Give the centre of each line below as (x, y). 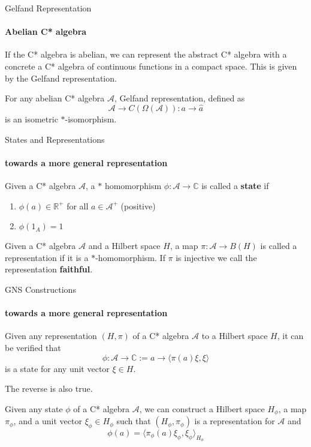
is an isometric (31, 118)
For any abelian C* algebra (55, 98)
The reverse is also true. (49, 388)
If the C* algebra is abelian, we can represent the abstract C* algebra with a (146, 54)
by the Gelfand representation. (61, 78)
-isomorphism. (91, 118)
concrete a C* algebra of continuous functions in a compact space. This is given (151, 66)
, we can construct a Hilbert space (202, 408)
